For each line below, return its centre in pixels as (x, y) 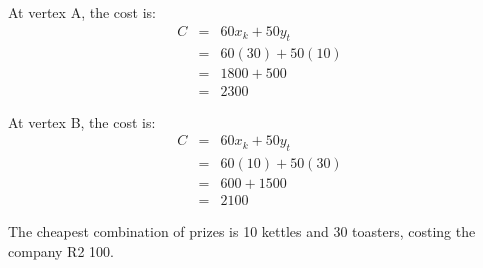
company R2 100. (61, 250)
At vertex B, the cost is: (82, 121)
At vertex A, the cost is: (82, 12)
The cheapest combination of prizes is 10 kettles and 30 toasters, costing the (242, 231)
